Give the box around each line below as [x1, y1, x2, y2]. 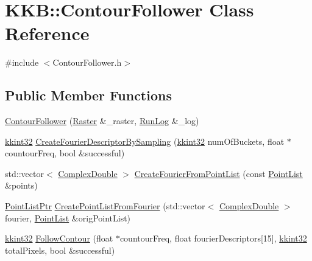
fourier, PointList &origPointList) [5, 211, 131, 224]
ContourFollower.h [52, 56, 122, 69]
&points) [5, 179, 38, 192]
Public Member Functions [5, 86, 172, 105]
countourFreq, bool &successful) [5, 147, 125, 159]
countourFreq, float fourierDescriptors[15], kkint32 [119, 232, 307, 245]
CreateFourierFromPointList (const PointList [134, 167, 303, 179]
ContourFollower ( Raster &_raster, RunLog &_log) [5, 114, 199, 127]
